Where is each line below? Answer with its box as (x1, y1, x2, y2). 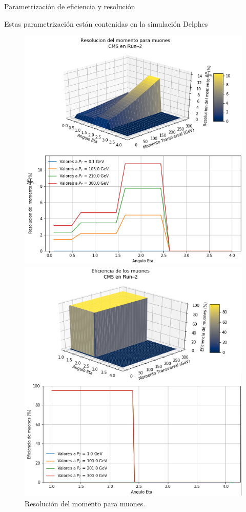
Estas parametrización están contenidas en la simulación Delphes (4, 18, 208, 29)
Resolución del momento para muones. (25, 498, 146, 508)
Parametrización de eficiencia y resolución (4, 1, 135, 11)
